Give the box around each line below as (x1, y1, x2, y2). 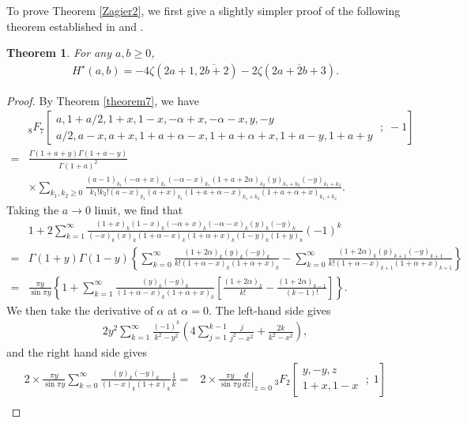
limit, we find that (94, 201, 183, 217)
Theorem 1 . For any (6, 44, 111, 61)
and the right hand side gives (6, 344, 147, 361)
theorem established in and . (6, 17, 144, 34)
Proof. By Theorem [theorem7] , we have (6, 92, 200, 108)
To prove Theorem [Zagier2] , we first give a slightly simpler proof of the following (6, 2, 401, 18)
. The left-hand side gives (208, 301, 331, 318)
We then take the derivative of (6, 301, 153, 318)
